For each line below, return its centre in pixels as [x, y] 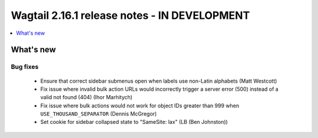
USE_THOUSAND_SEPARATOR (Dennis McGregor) [99, 114]
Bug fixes [25, 67]
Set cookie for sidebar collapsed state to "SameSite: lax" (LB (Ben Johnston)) [134, 122]
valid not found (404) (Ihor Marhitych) [86, 97]
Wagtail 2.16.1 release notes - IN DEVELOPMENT [130, 15]
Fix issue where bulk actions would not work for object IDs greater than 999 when [140, 106]
